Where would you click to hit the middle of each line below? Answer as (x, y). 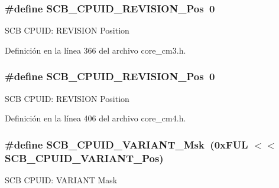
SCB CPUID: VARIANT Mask (61, 179)
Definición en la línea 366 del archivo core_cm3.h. (95, 50)
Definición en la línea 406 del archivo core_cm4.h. (95, 118)
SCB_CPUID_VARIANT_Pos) (84, 158)
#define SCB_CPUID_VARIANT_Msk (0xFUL (126, 144)
